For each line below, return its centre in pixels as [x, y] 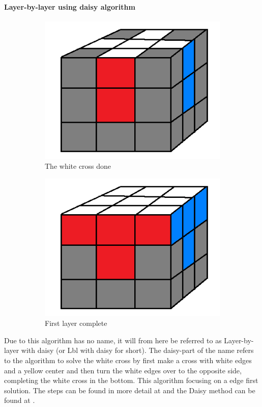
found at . [20, 400]
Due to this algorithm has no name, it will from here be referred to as [113, 340]
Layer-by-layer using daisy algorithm [70, 6]
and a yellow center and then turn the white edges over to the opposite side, [123, 370]
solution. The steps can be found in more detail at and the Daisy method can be [130, 390]
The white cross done [78, 166]
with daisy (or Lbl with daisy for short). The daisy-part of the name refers [137, 350]
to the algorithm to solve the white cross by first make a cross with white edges [128, 360]
